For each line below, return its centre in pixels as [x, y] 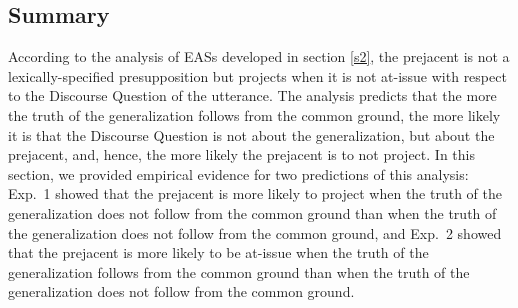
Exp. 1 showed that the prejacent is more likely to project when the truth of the [255, 193]
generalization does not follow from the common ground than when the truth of [252, 212]
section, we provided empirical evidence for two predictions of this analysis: [238, 173]
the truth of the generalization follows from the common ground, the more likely [254, 114]
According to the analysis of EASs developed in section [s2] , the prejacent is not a [259, 56]
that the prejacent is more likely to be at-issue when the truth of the [218, 252]
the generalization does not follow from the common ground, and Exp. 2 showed [255, 232]
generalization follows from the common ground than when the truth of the [239, 271]
